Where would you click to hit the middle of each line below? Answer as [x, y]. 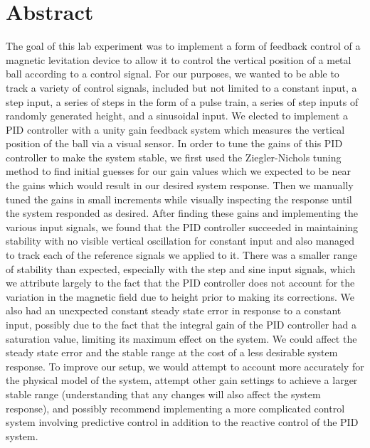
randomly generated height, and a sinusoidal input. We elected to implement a [177, 116]
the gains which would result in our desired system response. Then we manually [180, 185]
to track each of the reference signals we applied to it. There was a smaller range [181, 255]
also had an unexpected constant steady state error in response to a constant [174, 310]
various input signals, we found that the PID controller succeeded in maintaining [182, 226]
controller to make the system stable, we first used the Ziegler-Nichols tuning [174, 157]
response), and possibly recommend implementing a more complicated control [175, 408]
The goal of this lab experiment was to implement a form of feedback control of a [183, 46]
